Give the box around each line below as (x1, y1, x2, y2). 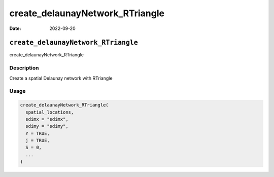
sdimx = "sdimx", (25, 116, 68, 122)
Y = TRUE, (25, 130, 50, 136)
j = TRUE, (25, 137, 50, 144)
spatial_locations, (25, 109, 74, 115)
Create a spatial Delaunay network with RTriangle (9, 75, 113, 81)
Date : (9, 25, 21, 31)
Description (9, 64, 39, 72)
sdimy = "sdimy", (25, 123, 68, 129)
